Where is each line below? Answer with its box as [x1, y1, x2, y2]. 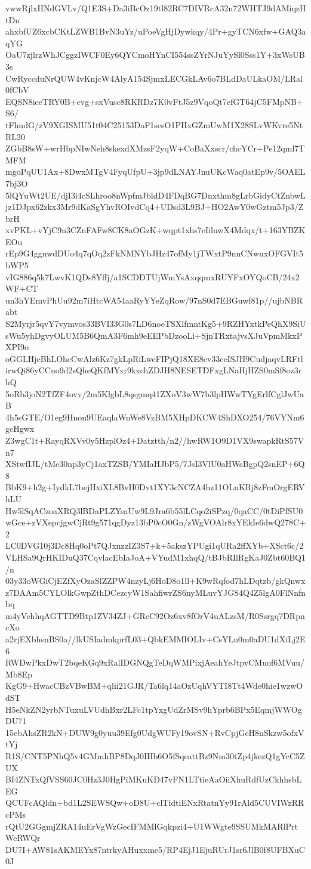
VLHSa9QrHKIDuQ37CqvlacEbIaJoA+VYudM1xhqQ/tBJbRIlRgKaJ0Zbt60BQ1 [5, 551, 306, 563]
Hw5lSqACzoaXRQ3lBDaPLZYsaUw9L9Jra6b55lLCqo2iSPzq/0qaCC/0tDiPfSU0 [5, 504, 303, 517]
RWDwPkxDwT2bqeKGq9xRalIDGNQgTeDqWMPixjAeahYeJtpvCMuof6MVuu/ [5, 656, 304, 669]
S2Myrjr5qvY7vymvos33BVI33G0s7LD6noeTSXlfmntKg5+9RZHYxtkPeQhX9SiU [5, 317, 306, 330]
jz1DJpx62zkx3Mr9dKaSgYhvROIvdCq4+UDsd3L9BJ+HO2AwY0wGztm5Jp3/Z [5, 200, 304, 213]
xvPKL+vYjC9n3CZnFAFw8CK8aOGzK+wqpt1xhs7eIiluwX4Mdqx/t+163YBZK [5, 224, 306, 236]
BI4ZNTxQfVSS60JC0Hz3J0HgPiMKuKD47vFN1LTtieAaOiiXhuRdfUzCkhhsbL [5, 773, 302, 785]
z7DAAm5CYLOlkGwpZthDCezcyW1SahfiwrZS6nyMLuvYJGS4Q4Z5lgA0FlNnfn [5, 586, 306, 598]
